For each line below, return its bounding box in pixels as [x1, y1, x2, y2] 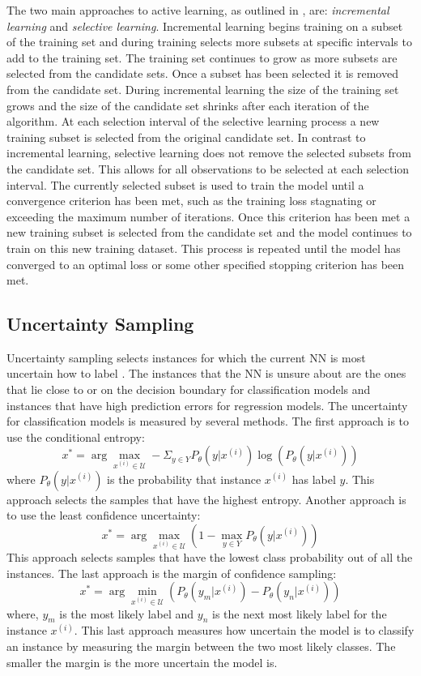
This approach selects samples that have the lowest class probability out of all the [6, 549, 413, 566]
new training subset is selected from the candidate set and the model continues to [6, 224, 412, 241]
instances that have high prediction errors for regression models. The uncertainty [6, 396, 408, 413]
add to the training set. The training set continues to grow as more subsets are [6, 49, 398, 66]
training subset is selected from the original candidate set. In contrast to [6, 128, 366, 145]
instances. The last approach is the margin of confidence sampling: [6, 564, 337, 581]
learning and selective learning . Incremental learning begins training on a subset [6, 17, 403, 34]
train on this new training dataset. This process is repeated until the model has [6, 239, 401, 256]
